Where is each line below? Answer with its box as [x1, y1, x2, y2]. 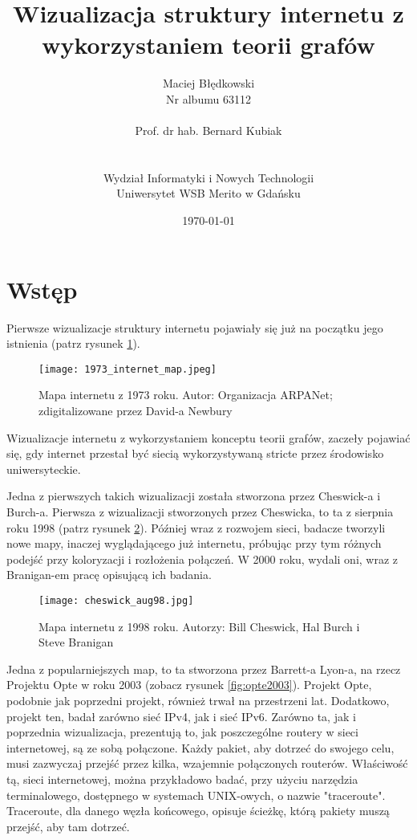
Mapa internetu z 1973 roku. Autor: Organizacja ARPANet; [38, 386, 333, 403]
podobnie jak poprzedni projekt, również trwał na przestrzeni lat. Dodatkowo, [6, 692, 390, 708]
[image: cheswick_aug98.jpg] [38, 594, 194, 606]
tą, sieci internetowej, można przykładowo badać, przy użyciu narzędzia [6, 770, 358, 787]
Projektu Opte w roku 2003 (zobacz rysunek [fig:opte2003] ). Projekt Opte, [6, 676, 372, 693]
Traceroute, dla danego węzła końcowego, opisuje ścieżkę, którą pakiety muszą [6, 802, 390, 819]
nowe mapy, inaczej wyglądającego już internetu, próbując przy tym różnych [6, 535, 382, 552]
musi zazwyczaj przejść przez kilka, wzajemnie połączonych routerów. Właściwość [6, 755, 408, 772]
